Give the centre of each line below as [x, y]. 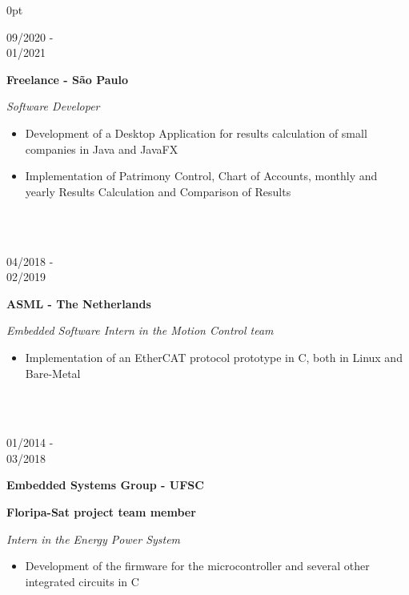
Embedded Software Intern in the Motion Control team [140, 330]
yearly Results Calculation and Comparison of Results [158, 191]
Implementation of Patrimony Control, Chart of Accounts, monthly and [201, 176]
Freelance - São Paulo [68, 79]
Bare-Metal [53, 373]
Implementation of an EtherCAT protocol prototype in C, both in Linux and [214, 357]
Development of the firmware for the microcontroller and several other [197, 566]
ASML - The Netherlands [79, 303]
